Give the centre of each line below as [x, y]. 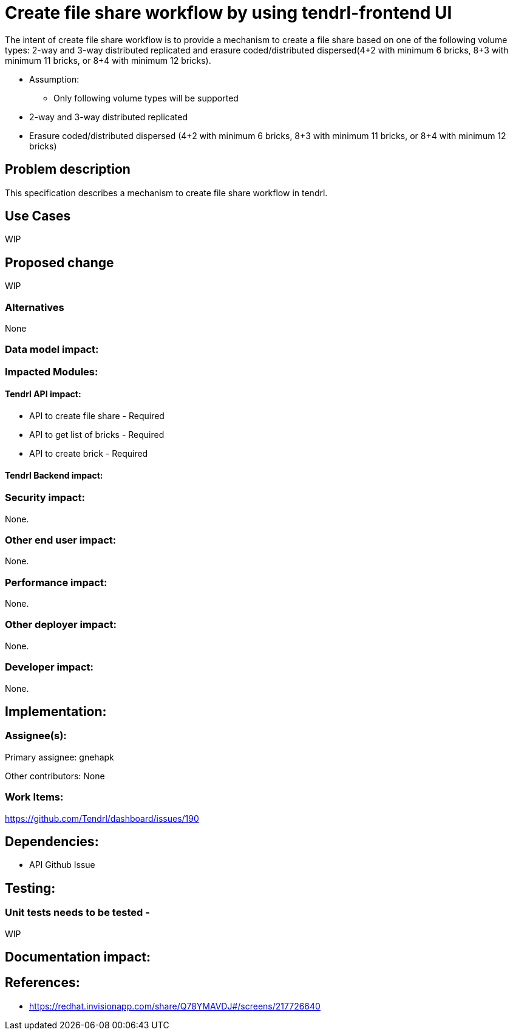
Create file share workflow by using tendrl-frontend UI [229, 13]
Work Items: [34, 797]
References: [42, 983]
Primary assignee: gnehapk [59, 757]
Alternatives [35, 307]
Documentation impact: [78, 957]
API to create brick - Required [89, 453]
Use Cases [38, 216]
